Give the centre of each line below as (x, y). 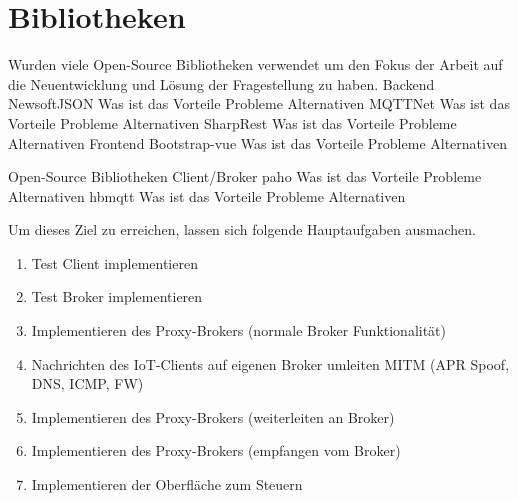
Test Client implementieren (114, 262)
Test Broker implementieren (117, 296)
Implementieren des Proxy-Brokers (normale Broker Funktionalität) (239, 330)
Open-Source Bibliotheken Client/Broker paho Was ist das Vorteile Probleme (245, 176)
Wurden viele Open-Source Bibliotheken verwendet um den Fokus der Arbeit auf (255, 64)
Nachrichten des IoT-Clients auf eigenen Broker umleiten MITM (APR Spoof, (270, 363)
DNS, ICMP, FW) (87, 383)
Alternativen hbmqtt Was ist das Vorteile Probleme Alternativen (207, 195)
